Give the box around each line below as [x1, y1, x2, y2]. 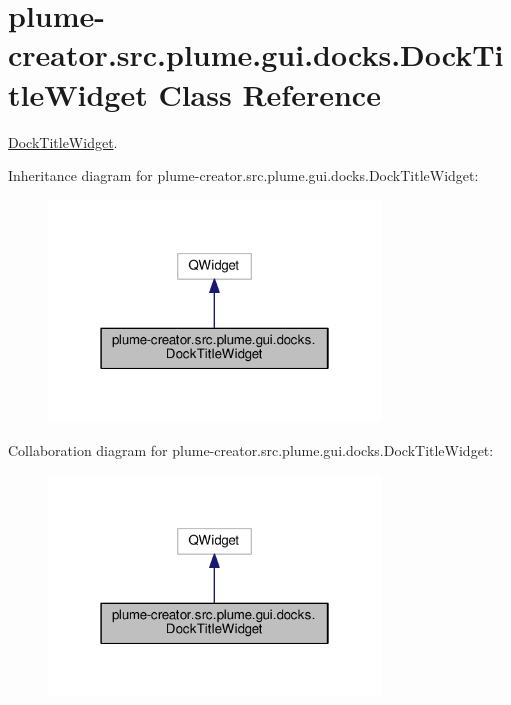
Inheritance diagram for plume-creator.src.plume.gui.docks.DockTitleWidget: [8, 165, 479, 186]
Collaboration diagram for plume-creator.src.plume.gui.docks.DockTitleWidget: [8, 439, 494, 460]
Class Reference [158, 73, 381, 114]
